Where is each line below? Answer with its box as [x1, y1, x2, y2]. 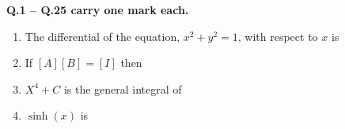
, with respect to [237, 28, 318, 44]
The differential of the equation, [25, 28, 180, 44]
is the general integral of [63, 80, 182, 97]
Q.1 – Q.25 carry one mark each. [6, 2, 189, 17]
